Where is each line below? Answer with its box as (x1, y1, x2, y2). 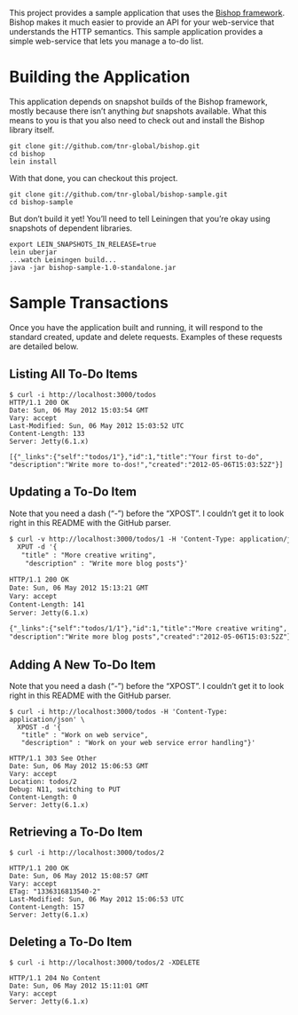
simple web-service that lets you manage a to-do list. (9, 36, 204, 46)
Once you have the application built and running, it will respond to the (9, 321, 263, 332)
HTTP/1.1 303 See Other (9, 754, 98, 763)
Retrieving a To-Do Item (9, 825, 144, 840)
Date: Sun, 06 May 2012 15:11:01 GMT (9, 981, 149, 990)
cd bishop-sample (9, 197, 74, 207)
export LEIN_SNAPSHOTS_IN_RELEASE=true (9, 240, 157, 249)
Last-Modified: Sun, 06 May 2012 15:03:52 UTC (9, 421, 184, 430)
